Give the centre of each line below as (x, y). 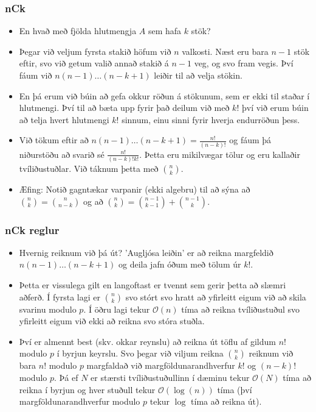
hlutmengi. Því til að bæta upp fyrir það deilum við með (124, 108)
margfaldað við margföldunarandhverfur (161, 365)
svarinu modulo (48, 309)
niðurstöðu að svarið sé (62, 154)
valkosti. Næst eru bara (225, 51)
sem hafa (165, 31)
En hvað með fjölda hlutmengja (78, 31)
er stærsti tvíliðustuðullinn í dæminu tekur (170, 377)
